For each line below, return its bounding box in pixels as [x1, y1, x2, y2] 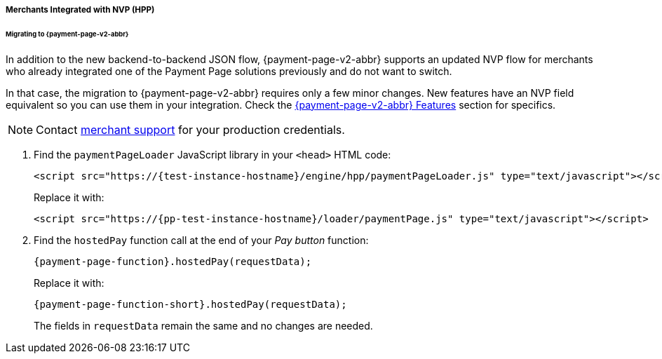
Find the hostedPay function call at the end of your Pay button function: [34, 233, 369, 246]
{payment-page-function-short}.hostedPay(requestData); [34, 298, 347, 310]
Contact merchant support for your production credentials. [36, 122, 345, 137]
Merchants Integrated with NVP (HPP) [6, 5, 155, 15]
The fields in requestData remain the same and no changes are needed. [34, 319, 373, 332]
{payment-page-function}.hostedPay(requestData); [34, 255, 312, 267]
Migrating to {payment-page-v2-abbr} [6, 29, 129, 38]
